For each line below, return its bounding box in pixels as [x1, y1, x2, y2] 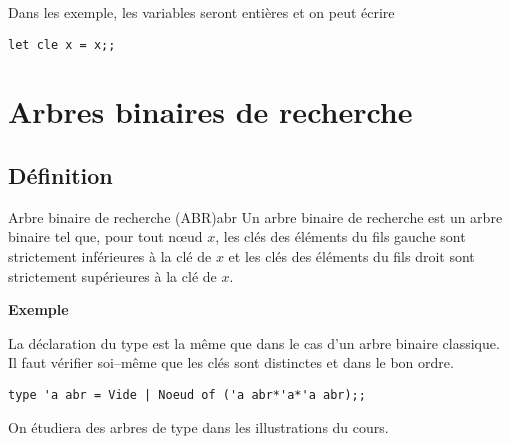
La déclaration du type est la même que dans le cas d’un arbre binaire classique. [8, 332, 500, 353]
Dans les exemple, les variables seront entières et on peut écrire [8, 2, 395, 22]
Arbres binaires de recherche [8, 91, 413, 132]
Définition [8, 160, 113, 191]
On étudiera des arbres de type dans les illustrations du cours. [8, 416, 389, 437]
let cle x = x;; [8, 37, 116, 52]
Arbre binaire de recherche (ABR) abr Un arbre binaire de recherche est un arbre [8, 206, 503, 227]
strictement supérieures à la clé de [8, 265, 217, 286]
